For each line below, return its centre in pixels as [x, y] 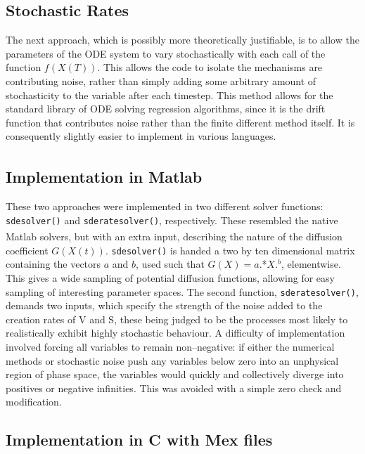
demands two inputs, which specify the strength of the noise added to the [164, 305]
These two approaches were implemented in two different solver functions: [165, 206]
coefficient [27, 250]
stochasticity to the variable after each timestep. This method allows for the [169, 95]
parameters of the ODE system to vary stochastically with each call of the [166, 53]
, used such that [170, 264]
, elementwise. [311, 264]
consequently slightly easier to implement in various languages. [141, 136]
